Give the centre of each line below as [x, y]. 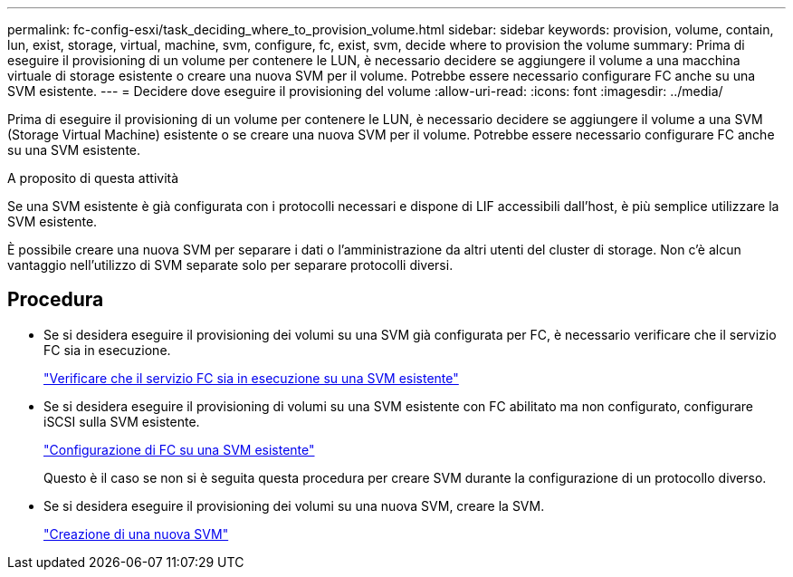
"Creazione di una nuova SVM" [136, 534]
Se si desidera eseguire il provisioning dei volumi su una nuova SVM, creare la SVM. [294, 505]
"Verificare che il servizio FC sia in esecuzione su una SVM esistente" [251, 378]
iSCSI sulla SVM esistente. [122, 421]
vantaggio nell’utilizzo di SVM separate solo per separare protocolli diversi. [230, 265]
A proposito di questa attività [93, 178]
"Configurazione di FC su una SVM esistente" [179, 449]
